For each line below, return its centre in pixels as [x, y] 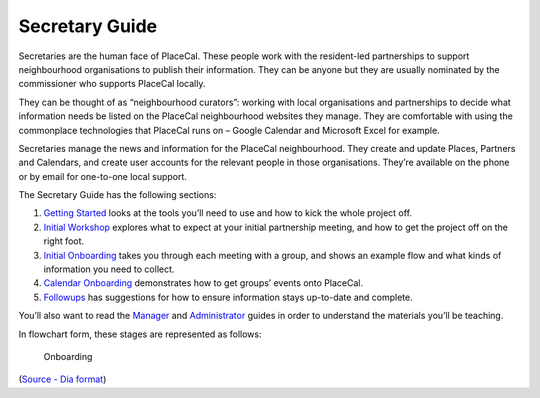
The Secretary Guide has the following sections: [117, 195]
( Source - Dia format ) [62, 379]
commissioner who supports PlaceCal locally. [112, 84]
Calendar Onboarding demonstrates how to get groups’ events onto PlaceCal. [203, 283]
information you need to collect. [109, 269]
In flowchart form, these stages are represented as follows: [140, 334]
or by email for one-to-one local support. [102, 176]
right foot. [64, 241]
